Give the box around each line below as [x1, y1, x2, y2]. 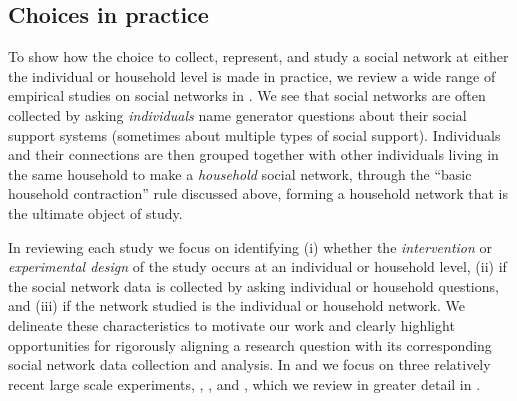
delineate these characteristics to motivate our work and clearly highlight [8, 314, 455, 335]
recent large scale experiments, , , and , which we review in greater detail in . [8, 373, 481, 394]
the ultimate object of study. [8, 202, 183, 223]
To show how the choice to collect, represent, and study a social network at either [8, 46, 509, 67]
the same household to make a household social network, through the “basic [8, 163, 472, 184]
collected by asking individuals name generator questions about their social [8, 104, 467, 125]
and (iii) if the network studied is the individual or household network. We [8, 295, 465, 316]
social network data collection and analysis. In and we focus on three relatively [8, 354, 491, 375]
